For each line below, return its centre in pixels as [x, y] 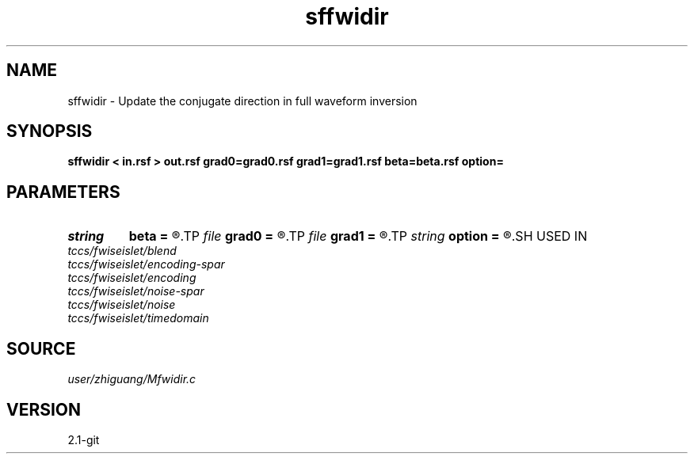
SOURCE [41, 348]
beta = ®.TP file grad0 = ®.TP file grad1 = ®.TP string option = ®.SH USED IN [358, 236]
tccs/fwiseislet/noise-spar [136, 291]
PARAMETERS [63, 192]
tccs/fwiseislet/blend [122, 251]
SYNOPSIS [50, 131]
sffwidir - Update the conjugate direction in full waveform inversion [242, 101]
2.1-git [84, 439]
